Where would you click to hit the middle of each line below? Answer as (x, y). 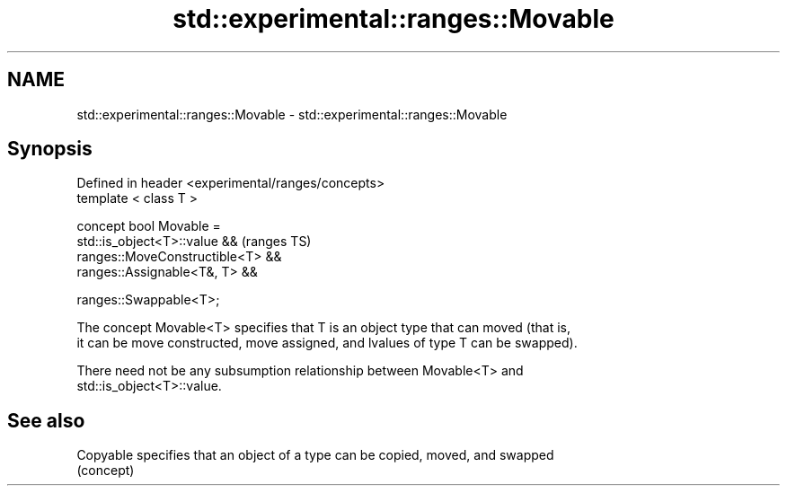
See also (46, 420)
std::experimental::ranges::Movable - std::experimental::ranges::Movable (292, 114)
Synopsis (50, 149)
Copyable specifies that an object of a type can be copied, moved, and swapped (315, 455)
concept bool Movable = (149, 226)
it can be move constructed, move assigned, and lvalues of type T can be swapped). (327, 343)
